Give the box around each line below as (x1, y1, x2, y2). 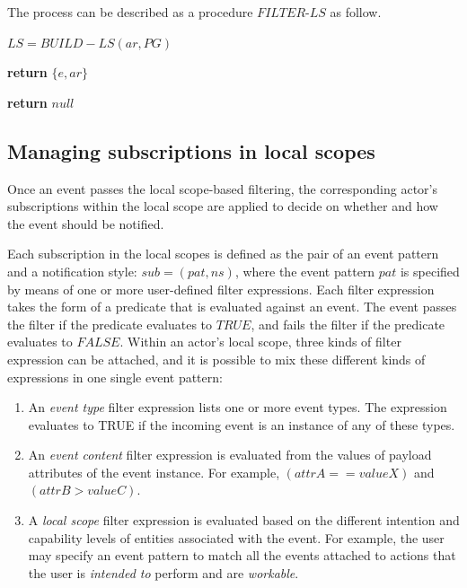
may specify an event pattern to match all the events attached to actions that (28, 546, 456, 565)
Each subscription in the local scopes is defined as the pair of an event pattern (7, 244, 439, 263)
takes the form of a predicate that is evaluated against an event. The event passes (7, 297, 457, 316)
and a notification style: (7, 261, 137, 280)
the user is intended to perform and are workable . (28, 563, 299, 582)
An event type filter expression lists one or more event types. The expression (28, 398, 447, 417)
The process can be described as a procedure (7, 3, 253, 21)
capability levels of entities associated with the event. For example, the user (28, 528, 445, 547)
